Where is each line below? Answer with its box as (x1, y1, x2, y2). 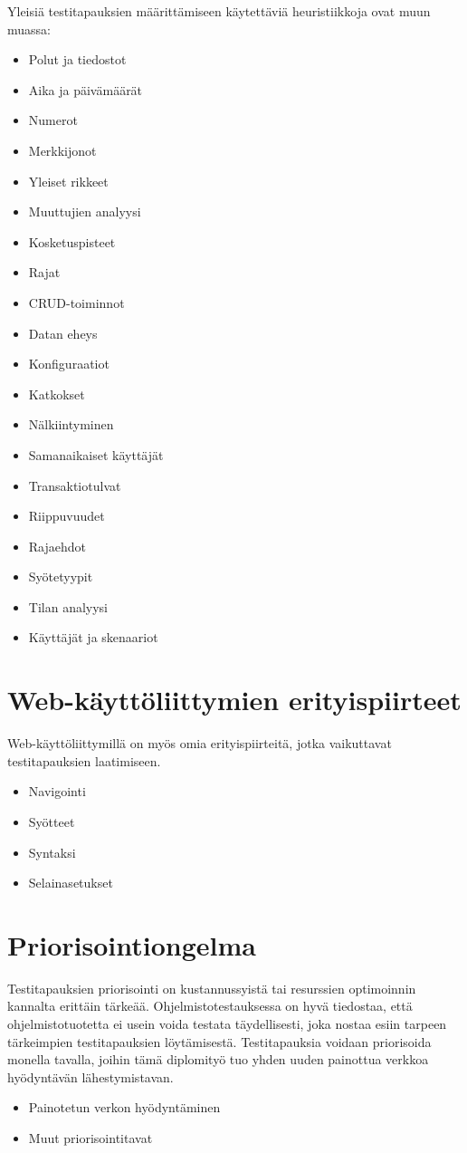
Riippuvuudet (28, 506, 105, 525)
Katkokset (28, 384, 85, 403)
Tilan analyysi (28, 597, 109, 616)
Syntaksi (28, 842, 76, 861)
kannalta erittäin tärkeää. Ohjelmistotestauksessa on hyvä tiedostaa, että (7, 996, 413, 1015)
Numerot (28, 110, 78, 130)
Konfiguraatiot (28, 354, 110, 373)
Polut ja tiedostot (28, 50, 127, 69)
